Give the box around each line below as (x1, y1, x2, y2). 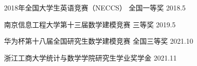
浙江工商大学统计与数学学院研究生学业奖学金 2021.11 (4, 52, 177, 63)
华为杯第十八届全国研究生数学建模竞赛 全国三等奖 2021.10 (4, 36, 193, 46)
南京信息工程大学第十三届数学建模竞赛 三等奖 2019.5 (4, 19, 176, 29)
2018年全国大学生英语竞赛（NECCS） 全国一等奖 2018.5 (4, 2, 186, 12)
